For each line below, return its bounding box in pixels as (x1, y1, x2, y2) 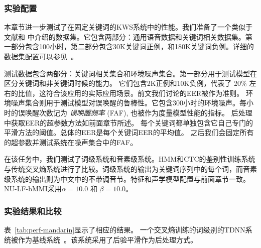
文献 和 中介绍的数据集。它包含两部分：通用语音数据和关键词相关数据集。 (4, 31, 245, 42)
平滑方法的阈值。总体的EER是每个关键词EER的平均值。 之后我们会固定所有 (4, 127, 254, 138)
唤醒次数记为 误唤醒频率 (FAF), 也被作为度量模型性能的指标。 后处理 (25, 107, 252, 117)
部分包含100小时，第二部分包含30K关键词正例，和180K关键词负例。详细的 (11, 41, 254, 52)
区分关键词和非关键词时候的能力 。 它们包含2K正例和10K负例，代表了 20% (4, 78, 247, 88)
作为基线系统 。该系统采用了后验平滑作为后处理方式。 (18, 234, 197, 244)
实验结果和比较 (4, 204, 62, 217)
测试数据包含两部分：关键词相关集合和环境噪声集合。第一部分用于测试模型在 (4, 68, 257, 78)
